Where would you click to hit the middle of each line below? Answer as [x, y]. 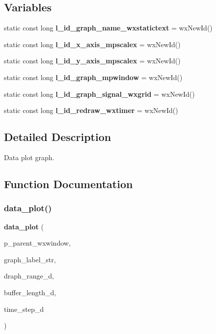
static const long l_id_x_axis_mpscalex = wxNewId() [92, 44]
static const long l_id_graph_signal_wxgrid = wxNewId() [99, 94]
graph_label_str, [30, 259]
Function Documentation [68, 183]
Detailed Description [58, 137]
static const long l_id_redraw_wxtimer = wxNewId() [91, 110]
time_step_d [24, 309]
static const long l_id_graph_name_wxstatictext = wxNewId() [108, 28]
